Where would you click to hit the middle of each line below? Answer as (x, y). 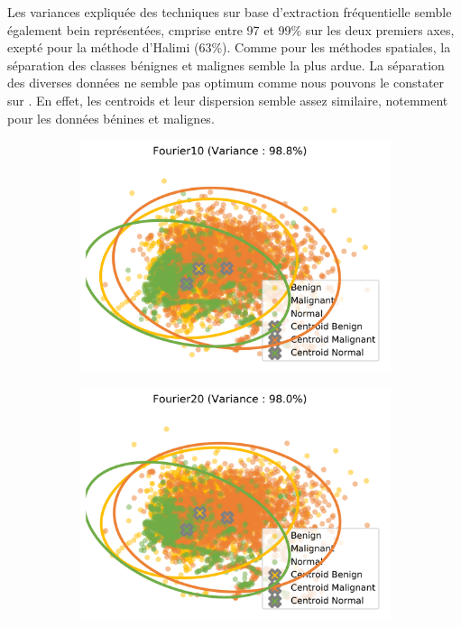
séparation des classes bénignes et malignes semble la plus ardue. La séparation (226, 65)
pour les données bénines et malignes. (111, 118)
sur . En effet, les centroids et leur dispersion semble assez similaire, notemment (228, 100)
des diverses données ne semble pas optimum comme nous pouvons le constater (226, 83)
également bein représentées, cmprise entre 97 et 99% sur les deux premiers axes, (231, 29)
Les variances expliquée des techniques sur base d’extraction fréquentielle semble (230, 12)
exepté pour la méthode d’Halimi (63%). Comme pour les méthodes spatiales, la (229, 47)
